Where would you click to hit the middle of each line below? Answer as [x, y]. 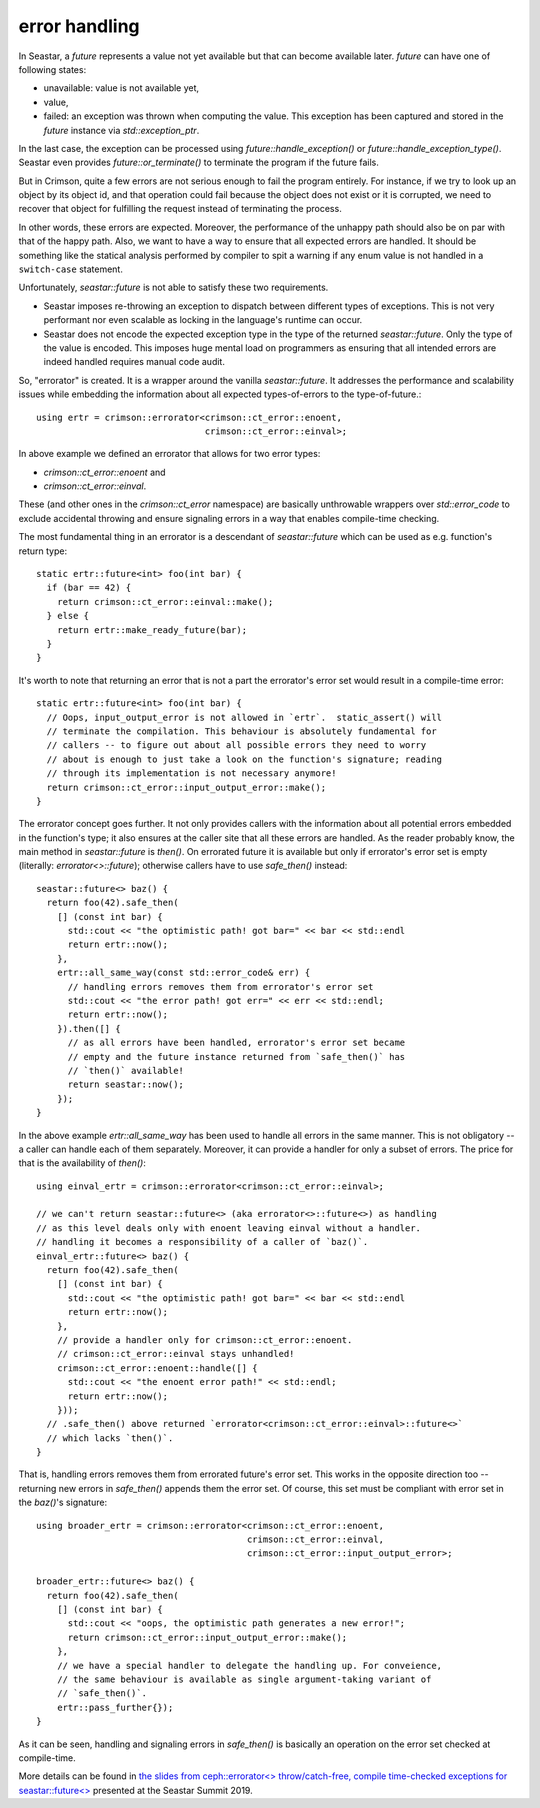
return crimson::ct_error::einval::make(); [165, 601]
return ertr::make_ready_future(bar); [152, 629]
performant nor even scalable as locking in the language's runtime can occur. [203, 320]
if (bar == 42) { [89, 588]
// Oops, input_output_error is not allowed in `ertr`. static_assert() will [244, 717]
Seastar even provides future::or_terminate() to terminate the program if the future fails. [199, 162]
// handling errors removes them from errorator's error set [220, 986]
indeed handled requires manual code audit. [134, 362]
